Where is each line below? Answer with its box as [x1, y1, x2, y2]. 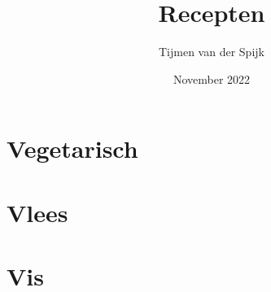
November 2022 [173, 70, 251, 87]
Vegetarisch [7, 132, 138, 165]
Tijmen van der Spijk [159, 43, 264, 60]
